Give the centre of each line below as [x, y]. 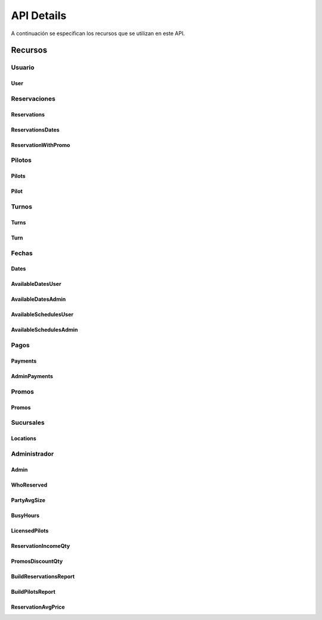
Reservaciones [33, 98]
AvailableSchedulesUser [42, 314]
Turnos [22, 207]
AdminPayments [32, 376]
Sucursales [28, 423]
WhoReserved [29, 485]
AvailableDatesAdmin [38, 299]
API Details [39, 15]
